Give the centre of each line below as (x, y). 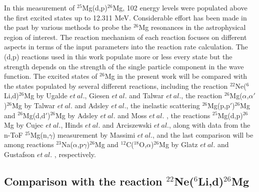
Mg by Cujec (24, 125)
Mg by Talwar (34, 105)
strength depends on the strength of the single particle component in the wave (124, 66)
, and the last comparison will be (203, 134)
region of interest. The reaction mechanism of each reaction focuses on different (125, 37)
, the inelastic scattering (163, 105)
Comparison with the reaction (83, 181)
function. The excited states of (51, 76)
